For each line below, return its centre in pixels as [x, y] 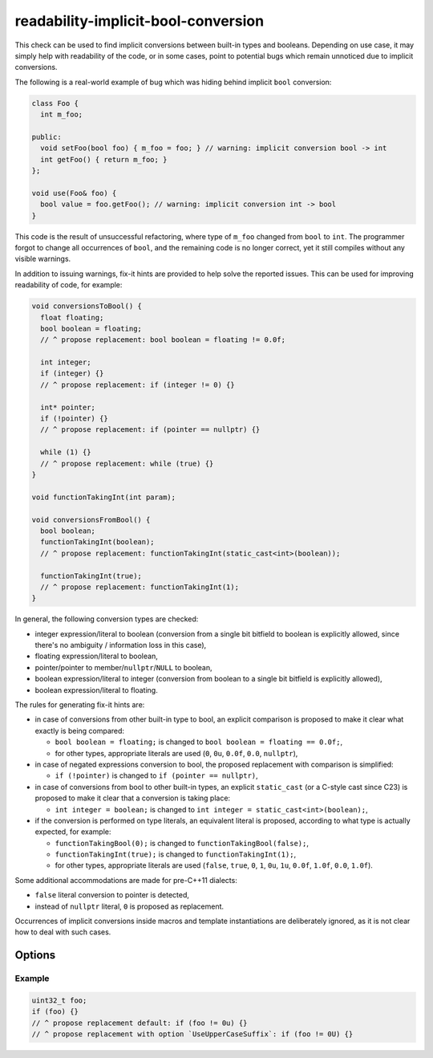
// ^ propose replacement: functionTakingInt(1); [140, 587]
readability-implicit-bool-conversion [140, 21]
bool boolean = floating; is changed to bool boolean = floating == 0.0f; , [199, 742]
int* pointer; [68, 407]
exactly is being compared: [79, 730]
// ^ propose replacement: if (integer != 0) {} [138, 385]
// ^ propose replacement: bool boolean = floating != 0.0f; [163, 340]
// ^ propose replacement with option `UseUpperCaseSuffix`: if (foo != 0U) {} [192, 1034]
